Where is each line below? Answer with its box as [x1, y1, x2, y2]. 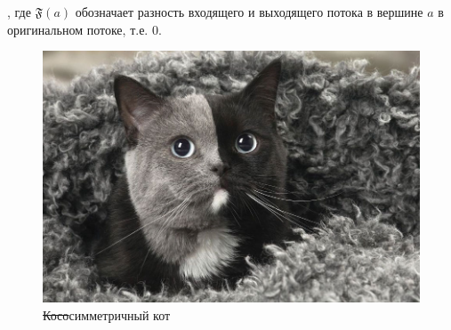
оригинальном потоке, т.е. [7, 20, 149, 38]
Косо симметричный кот [43, 305, 171, 324]
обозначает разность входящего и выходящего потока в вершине [75, 3, 423, 20]
